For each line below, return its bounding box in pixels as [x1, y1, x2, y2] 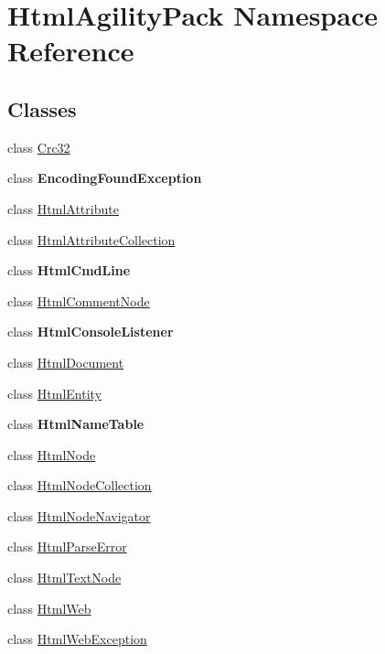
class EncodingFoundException [7, 168, 202, 188]
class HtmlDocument [7, 352, 124, 371]
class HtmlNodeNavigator [7, 506, 151, 525]
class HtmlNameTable [7, 414, 144, 434]
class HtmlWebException [7, 629, 147, 649]
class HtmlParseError [7, 537, 127, 556]
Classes [7, 94, 77, 123]
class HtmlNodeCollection [7, 476, 152, 495]
